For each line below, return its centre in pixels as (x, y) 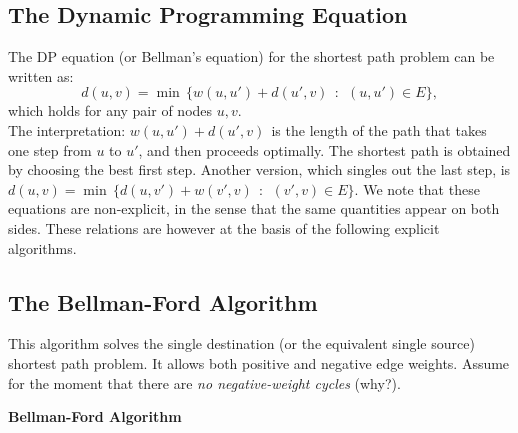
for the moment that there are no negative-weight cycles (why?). (204, 382)
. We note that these (417, 188)
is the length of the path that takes (379, 129)
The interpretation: (67, 129)
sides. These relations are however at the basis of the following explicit (224, 227)
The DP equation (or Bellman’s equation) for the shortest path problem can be (251, 56)
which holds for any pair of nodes (110, 110)
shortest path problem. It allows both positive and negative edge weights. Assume (259, 362)
